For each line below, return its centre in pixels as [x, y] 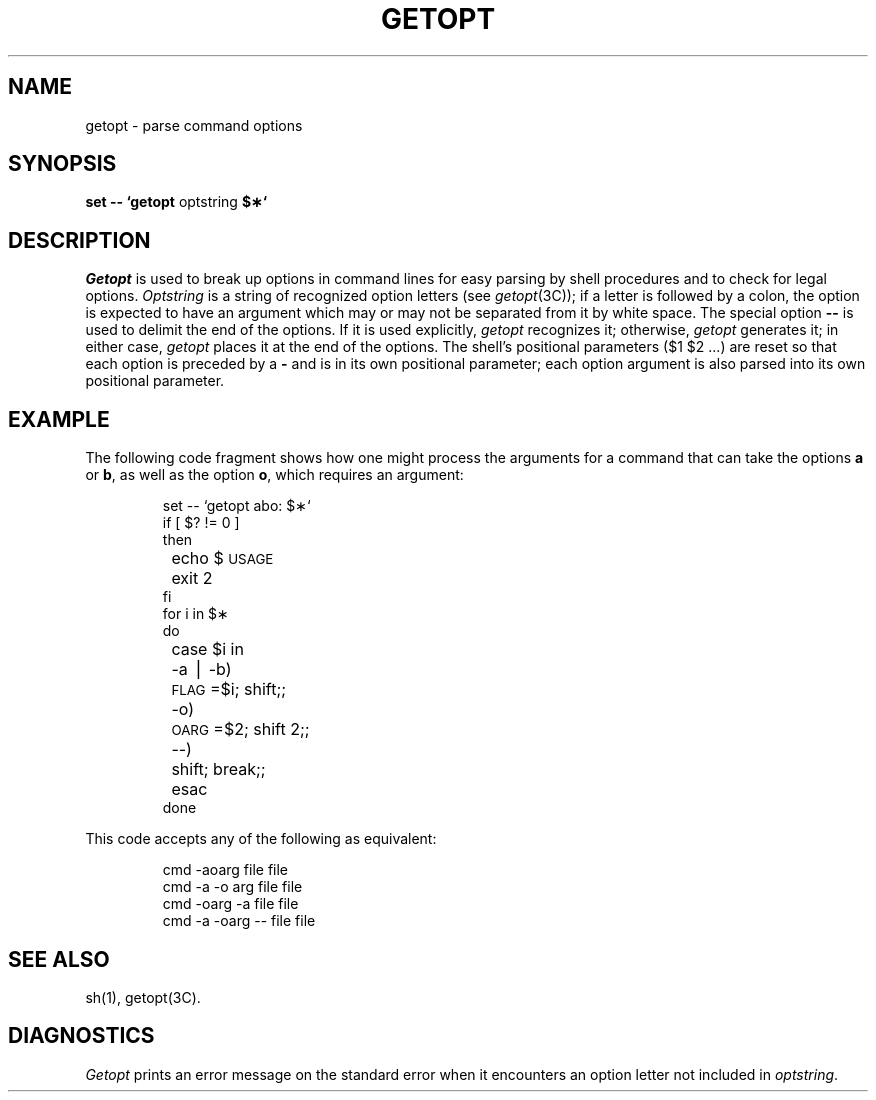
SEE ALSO [59, 959]
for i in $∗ [195, 614]
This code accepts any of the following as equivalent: [261, 839]
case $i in [207, 649]
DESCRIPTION [79, 240]
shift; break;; [218, 769]
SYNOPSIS [62, 164]
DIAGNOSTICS [81, 1036]
